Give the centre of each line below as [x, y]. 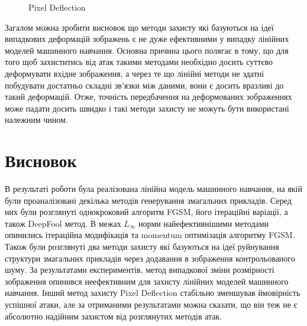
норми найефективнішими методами [204, 223]
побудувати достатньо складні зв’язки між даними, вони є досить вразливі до [144, 85]
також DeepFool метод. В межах [63, 223]
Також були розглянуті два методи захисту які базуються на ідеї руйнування [142, 247]
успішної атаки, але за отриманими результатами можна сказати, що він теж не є [151, 304]
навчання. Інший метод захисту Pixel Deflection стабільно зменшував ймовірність [153, 293]
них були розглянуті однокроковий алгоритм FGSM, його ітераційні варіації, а [146, 212]
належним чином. [36, 120]
